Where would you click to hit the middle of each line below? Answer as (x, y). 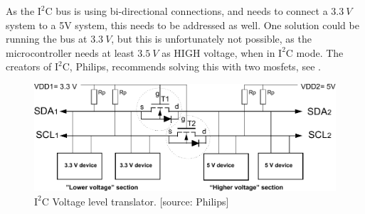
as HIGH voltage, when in (218, 52)
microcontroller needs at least (70, 52)
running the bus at (47, 39)
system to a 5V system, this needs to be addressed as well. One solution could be (182, 25)
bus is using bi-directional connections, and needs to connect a (192, 11)
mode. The (320, 52)
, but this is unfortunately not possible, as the (211, 39)
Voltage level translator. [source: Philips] (141, 201)
